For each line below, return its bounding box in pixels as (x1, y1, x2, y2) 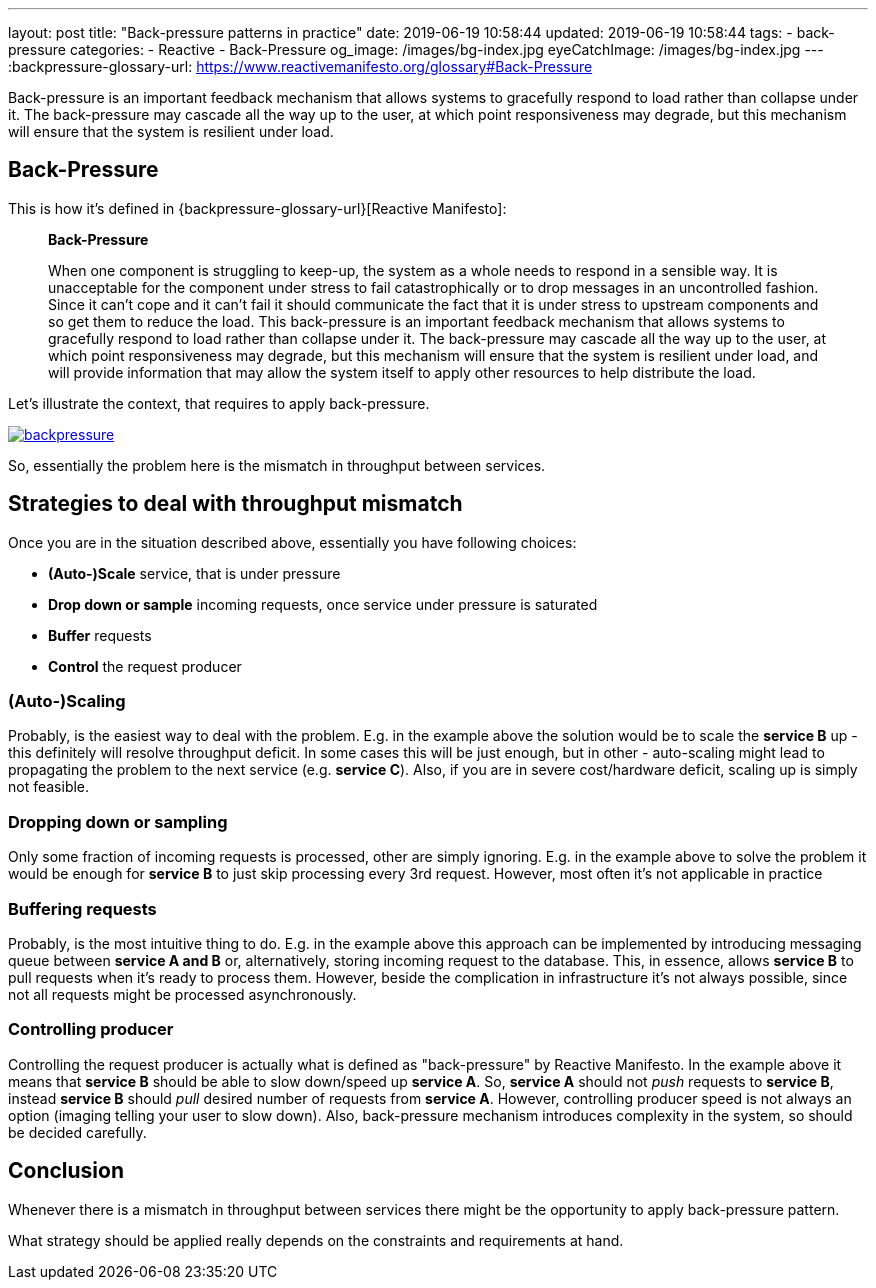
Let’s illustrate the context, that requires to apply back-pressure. (8, 394, 430, 412)
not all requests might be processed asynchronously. (8, 985, 357, 1003)
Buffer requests (48, 626, 152, 644)
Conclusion (8, 1158, 125, 1184)
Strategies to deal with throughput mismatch (8, 491, 463, 517)
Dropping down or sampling (8, 811, 228, 832)
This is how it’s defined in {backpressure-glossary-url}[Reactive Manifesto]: (8, 199, 507, 217)
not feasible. (8, 778, 90, 796)
